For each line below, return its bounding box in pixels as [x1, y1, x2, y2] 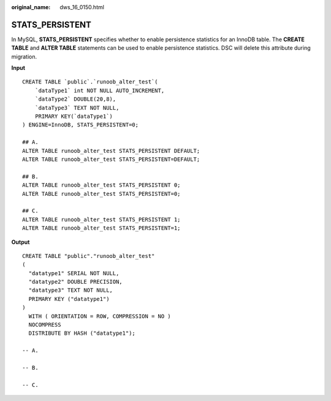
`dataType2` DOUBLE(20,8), [34, 96, 116, 103]
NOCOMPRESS [28, 321, 61, 329]
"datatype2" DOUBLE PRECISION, [28, 278, 123, 286]
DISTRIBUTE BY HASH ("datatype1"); [28, 330, 136, 337]
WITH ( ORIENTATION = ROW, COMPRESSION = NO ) [28, 313, 171, 319]
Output [11, 238, 30, 246]
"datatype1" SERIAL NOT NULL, [28, 270, 120, 276]
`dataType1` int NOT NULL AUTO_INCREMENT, [34, 87, 165, 94]
